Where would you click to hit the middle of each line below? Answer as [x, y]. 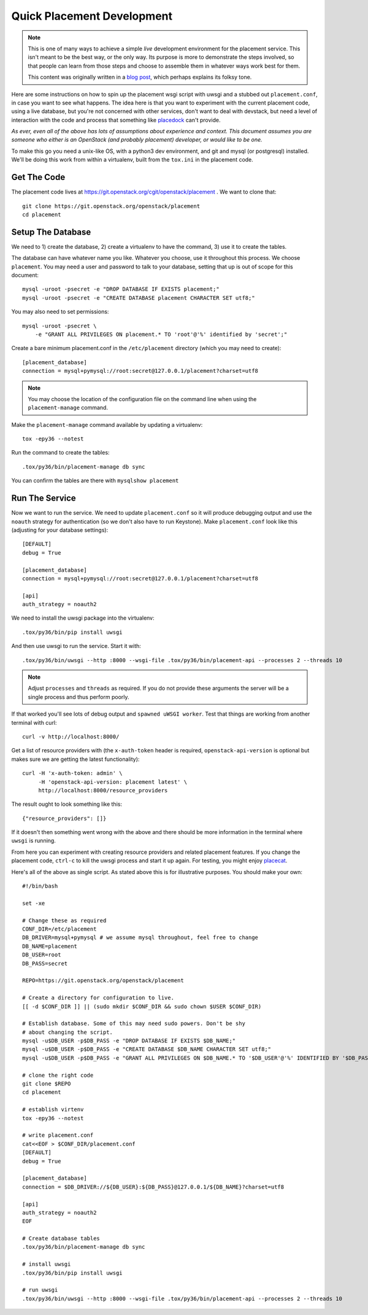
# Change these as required [64, 920]
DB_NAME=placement [50, 946]
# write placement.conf [58, 1135]
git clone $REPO [47, 1084]
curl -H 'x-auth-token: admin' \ [72, 773]
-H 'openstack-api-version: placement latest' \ [113, 782]
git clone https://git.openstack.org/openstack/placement [111, 206]
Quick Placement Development [92, 16]
